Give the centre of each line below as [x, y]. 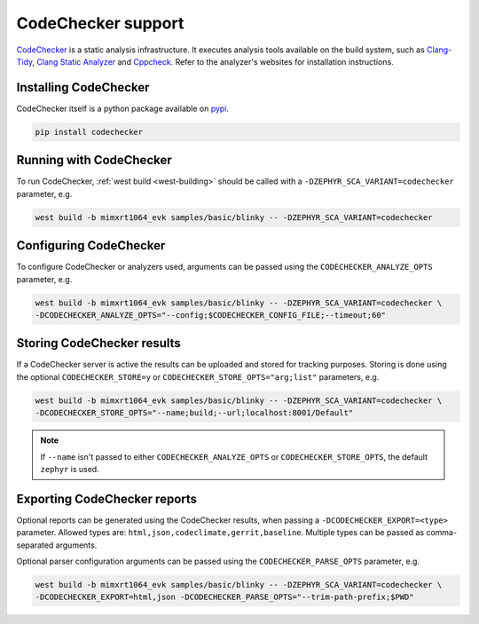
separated [35, 545]
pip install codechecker [89, 132]
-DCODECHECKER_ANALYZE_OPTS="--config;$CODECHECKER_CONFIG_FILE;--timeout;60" [210, 315]
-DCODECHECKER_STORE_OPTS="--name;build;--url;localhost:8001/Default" [194, 413]
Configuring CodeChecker [91, 245]
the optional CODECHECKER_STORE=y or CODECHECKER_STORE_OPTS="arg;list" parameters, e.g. [198, 376]
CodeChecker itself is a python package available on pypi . [123, 108]
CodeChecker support [100, 23]
